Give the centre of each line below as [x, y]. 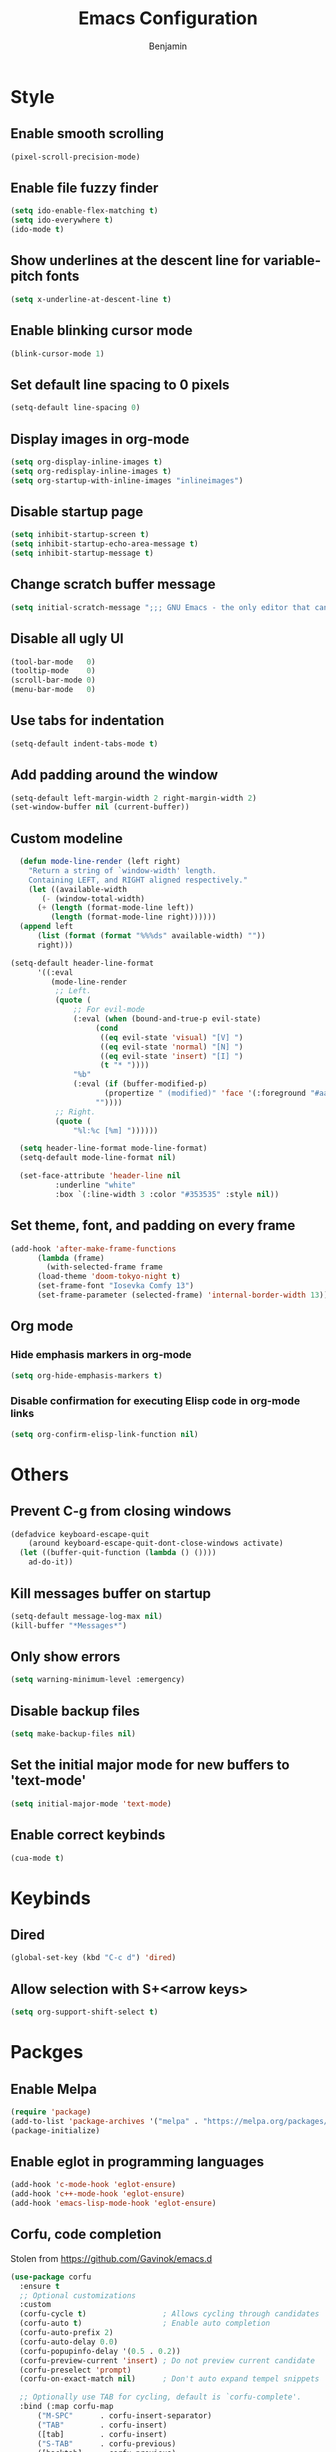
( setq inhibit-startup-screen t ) [80, 535]
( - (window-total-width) [93, 898]
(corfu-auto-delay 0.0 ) [68, 2342]
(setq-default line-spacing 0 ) [75, 408]
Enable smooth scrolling [87, 133]
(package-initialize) [55, 2130]
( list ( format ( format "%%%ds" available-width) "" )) [151, 936]
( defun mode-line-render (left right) [100, 862]
